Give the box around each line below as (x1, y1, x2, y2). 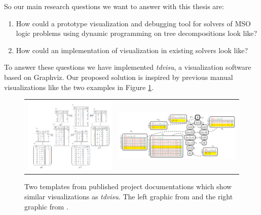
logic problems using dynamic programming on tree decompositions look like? (16, 28, 257, 38)
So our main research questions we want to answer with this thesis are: (4, 1, 224, 11)
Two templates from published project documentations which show (24, 181, 232, 192)
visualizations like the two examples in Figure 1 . (4, 81, 154, 92)
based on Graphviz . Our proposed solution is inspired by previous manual (4, 71, 233, 82)
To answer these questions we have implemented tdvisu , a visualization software (4, 62, 251, 72)
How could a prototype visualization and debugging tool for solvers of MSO (16, 18, 251, 28)
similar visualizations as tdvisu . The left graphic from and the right (24, 191, 233, 201)
